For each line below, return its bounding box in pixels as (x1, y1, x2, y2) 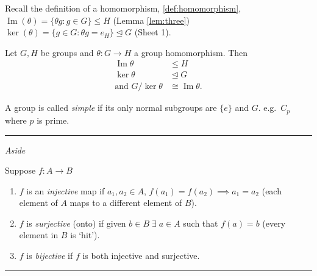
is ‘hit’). (70, 228, 100, 241)
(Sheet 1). (134, 26, 171, 38)
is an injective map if (26, 184, 105, 197)
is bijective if (26, 249, 73, 262)
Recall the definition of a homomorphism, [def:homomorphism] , (5, 2, 241, 14)
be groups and (40, 46, 94, 58)
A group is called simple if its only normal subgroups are (5, 101, 217, 114)
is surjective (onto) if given (26, 216, 126, 229)
